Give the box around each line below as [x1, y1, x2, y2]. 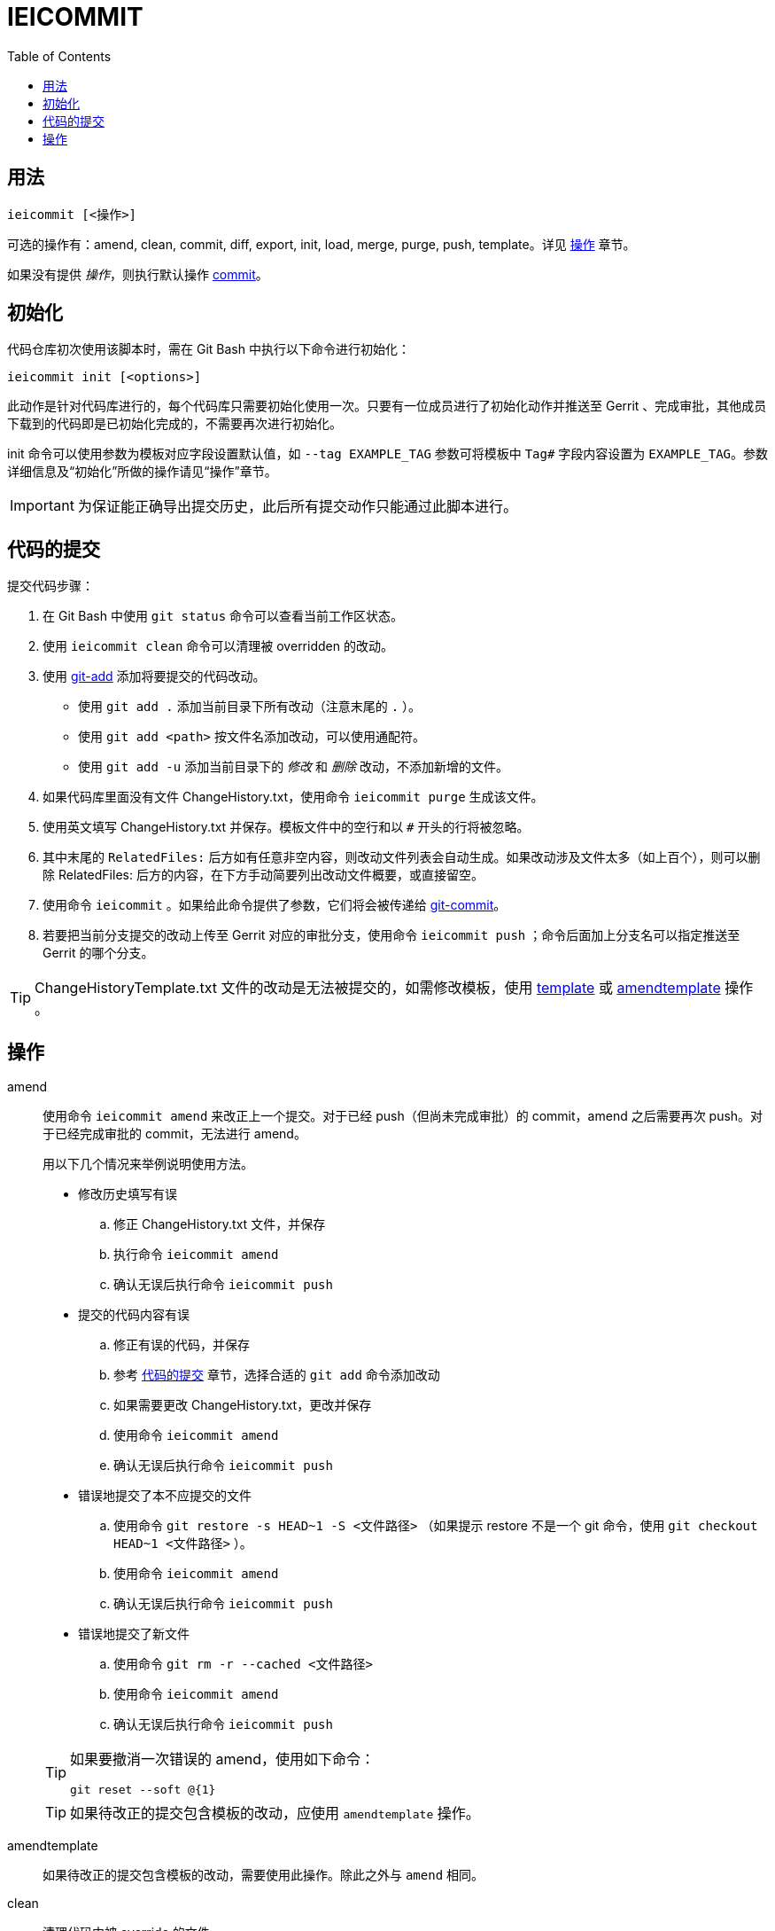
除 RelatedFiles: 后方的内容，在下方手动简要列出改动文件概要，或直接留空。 [43, 867, 484, 883]
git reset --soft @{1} [70, 1783, 216, 1797]
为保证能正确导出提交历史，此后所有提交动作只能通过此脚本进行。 [77, 497, 517, 516]
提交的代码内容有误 [78, 1307, 190, 1323]
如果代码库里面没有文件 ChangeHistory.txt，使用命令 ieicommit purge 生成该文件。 [43, 789, 544, 805]
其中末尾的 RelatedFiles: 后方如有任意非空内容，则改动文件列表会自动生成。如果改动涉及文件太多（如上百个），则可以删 [43, 849, 761, 865]
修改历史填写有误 [78, 1186, 177, 1202]
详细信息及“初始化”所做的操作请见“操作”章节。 [7, 464, 277, 480]
